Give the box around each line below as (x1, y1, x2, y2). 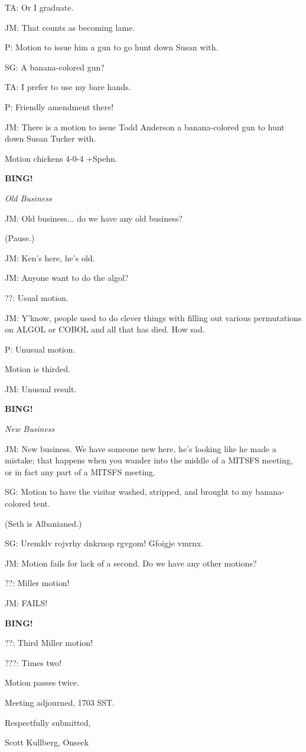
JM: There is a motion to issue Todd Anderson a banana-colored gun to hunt (5, 120, 285, 133)
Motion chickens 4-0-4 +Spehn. (5, 152, 118, 164)
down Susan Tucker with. (5, 132, 96, 145)
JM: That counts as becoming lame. (5, 21, 135, 33)
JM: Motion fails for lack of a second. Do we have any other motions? (5, 556, 257, 569)
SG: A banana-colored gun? (5, 60, 105, 73)
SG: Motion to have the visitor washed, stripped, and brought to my (5, 485, 253, 498)
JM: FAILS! (5, 597, 48, 609)
